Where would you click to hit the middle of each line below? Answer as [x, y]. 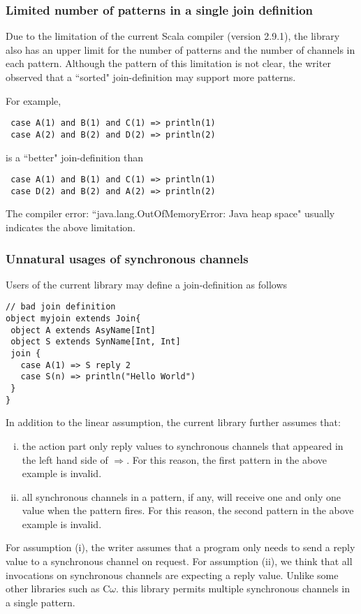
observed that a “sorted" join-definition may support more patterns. [151, 77]
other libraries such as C [58, 589]
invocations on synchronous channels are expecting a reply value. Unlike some [172, 575]
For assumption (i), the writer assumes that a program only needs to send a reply [180, 547]
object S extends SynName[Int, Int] [96, 342]
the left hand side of [65, 459]
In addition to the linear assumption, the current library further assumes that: [173, 422]
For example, [34, 100]
